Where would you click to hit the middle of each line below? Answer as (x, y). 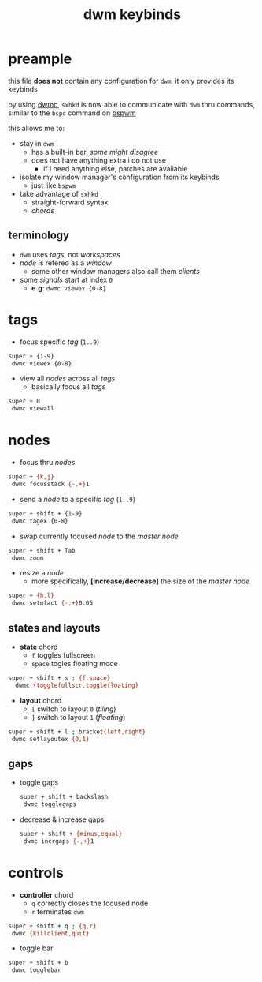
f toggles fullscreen (63, 655)
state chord (39, 647)
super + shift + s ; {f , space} (59, 678)
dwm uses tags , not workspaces (70, 254)
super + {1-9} (31, 356)
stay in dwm (37, 143)
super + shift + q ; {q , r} (52, 926)
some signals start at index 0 (66, 279)
